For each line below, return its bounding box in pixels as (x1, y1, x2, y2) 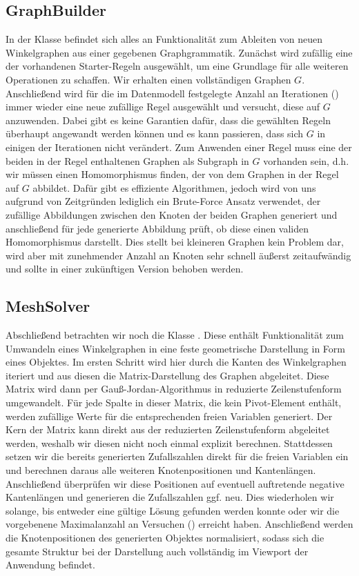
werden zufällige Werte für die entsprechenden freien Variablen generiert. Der (6, 408, 333, 423)
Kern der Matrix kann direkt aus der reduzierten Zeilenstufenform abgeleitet (6, 422, 330, 437)
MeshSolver (6, 295, 90, 317)
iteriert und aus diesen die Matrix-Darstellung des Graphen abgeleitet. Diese (6, 368, 329, 382)
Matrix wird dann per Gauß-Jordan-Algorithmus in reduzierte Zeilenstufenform (6, 381, 342, 396)
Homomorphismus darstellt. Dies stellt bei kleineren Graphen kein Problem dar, (6, 235, 344, 249)
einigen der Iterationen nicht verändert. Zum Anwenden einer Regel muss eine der (6, 139, 352, 154)
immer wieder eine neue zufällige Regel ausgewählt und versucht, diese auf (6, 99, 320, 114)
